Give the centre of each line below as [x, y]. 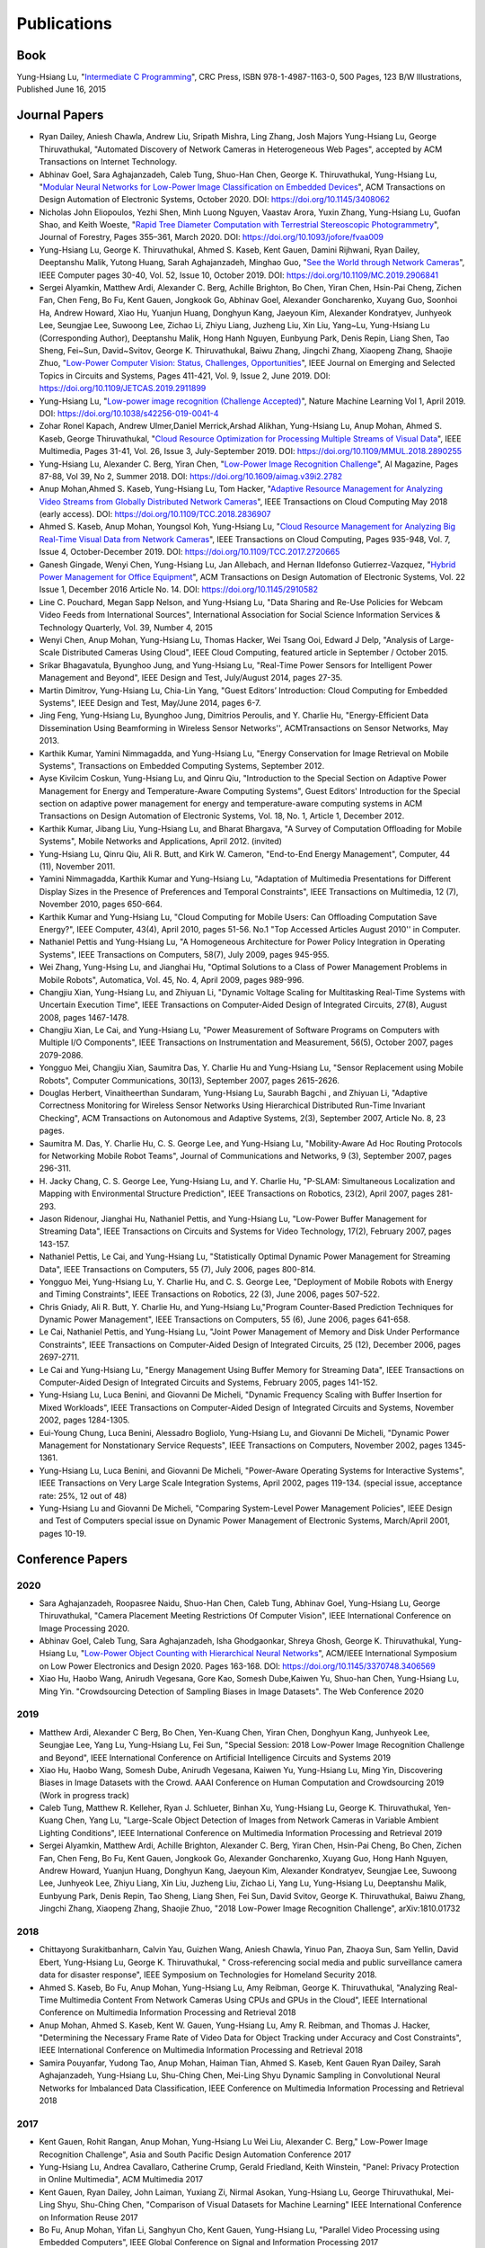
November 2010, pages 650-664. [101, 905]
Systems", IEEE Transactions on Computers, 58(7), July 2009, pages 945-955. [184, 954]
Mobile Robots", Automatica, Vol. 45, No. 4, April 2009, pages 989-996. [172, 979]
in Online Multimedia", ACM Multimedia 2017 [121, 2180]
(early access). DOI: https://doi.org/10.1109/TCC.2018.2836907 [155, 514]
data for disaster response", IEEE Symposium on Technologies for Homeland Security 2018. [208, 1975]
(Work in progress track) [84, 1795]
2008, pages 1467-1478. [84, 1017]
